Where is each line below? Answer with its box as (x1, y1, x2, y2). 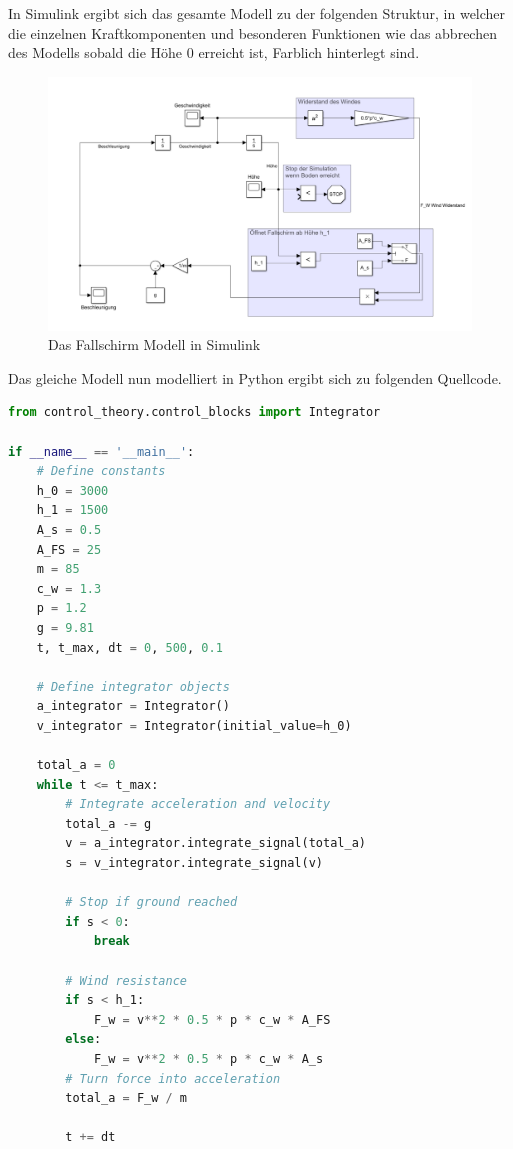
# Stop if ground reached (65, 895, 238, 910)
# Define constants (36, 464, 166, 479)
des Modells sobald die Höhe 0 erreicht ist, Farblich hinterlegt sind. (8, 42, 420, 63)
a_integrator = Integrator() (36, 699, 230, 714)
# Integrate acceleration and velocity (65, 797, 331, 812)
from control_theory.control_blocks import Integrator (8, 405, 381, 420)
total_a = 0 (36, 758, 116, 773)
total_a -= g (65, 816, 152, 831)
